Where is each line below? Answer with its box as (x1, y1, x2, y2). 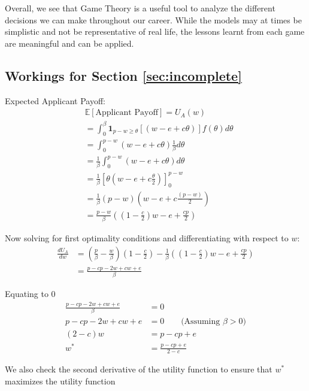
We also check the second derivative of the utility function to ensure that (5, 363, 272, 375)
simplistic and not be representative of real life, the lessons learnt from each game (5, 25, 305, 38)
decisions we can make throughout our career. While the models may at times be (5, 13, 302, 26)
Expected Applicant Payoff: (5, 94, 106, 107)
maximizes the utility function (5, 375, 116, 387)
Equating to (5, 287, 49, 300)
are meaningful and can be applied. (5, 37, 134, 49)
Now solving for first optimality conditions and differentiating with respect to (5, 231, 289, 244)
